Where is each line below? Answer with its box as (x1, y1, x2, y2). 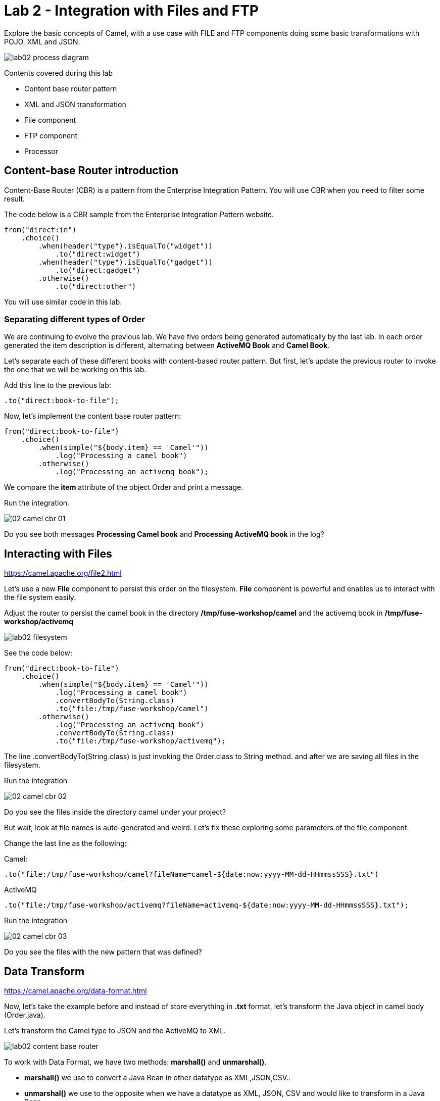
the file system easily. (4, 593, 76, 602)
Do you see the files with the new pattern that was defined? (4, 947, 202, 957)
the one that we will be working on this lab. (4, 365, 146, 374)
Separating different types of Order (4, 314, 145, 324)
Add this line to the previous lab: (4, 381, 111, 390)
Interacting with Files (4, 547, 112, 560)
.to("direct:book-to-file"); (4, 396, 119, 405)
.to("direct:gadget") (55, 266, 140, 274)
